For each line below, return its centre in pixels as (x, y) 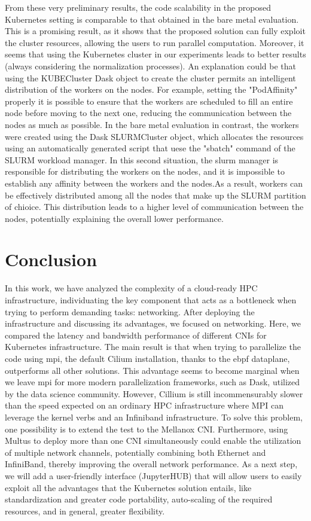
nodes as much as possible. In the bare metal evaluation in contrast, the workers (152, 124)
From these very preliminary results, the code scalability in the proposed (138, 7)
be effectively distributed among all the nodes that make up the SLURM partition (155, 195)
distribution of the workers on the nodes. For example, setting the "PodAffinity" (151, 89)
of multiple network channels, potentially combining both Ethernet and (135, 452)
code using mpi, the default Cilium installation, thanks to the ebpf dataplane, (147, 358)
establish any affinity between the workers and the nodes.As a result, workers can (154, 183)
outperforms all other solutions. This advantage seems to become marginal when (152, 370)
